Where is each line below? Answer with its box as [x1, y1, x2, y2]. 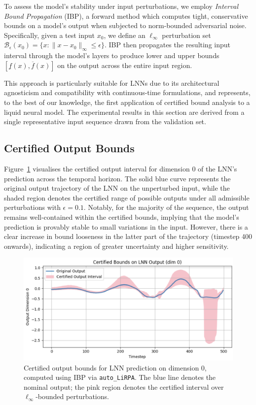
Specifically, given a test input [4, 30, 95, 40]
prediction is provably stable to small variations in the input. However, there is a [4, 221, 248, 232]
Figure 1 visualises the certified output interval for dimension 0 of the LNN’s [4, 163, 237, 173]
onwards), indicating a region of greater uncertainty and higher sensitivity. [4, 240, 229, 251]
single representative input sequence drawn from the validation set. [4, 116, 206, 127]
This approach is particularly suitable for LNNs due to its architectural [4, 77, 219, 88]
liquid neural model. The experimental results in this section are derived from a [4, 106, 245, 117]
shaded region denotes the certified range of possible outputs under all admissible [4, 192, 250, 202]
